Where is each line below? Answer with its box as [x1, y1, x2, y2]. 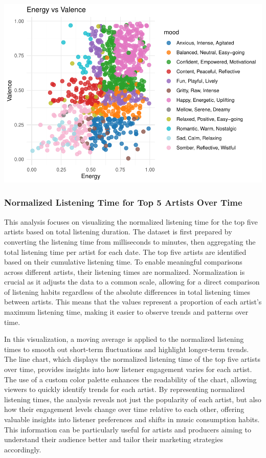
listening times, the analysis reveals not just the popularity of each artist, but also [4, 394, 261, 404]
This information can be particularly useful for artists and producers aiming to [4, 424, 251, 434]
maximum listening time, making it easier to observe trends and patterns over [4, 307, 249, 317]
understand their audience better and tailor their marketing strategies [4, 434, 223, 445]
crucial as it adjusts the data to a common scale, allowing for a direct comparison [4, 276, 260, 287]
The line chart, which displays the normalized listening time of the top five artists [4, 354, 260, 364]
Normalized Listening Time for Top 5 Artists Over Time [4, 196, 242, 209]
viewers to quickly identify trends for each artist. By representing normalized [4, 384, 245, 395]
